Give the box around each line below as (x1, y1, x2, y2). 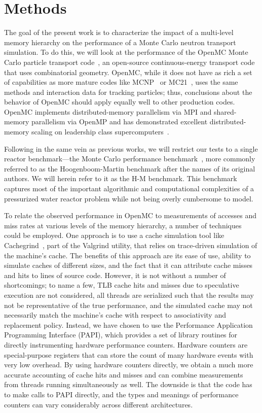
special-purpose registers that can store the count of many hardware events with (4, 349, 253, 360)
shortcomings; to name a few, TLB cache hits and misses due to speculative (4, 280, 239, 290)
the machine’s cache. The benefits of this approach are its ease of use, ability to (4, 250, 251, 260)
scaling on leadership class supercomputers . (31, 126, 169, 137)
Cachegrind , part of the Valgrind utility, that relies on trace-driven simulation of (4, 240, 257, 250)
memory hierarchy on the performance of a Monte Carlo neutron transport (4, 37, 236, 47)
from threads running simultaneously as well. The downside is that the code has (4, 379, 252, 390)
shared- (213, 106, 237, 117)
